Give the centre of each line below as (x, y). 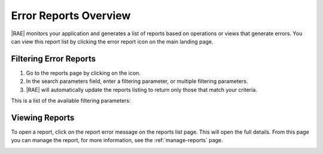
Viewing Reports (43, 117)
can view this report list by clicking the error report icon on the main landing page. (112, 41)
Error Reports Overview (71, 16)
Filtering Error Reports (53, 59)
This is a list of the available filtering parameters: (71, 101)
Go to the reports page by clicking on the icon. (83, 73)
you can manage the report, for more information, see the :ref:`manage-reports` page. (117, 140)
